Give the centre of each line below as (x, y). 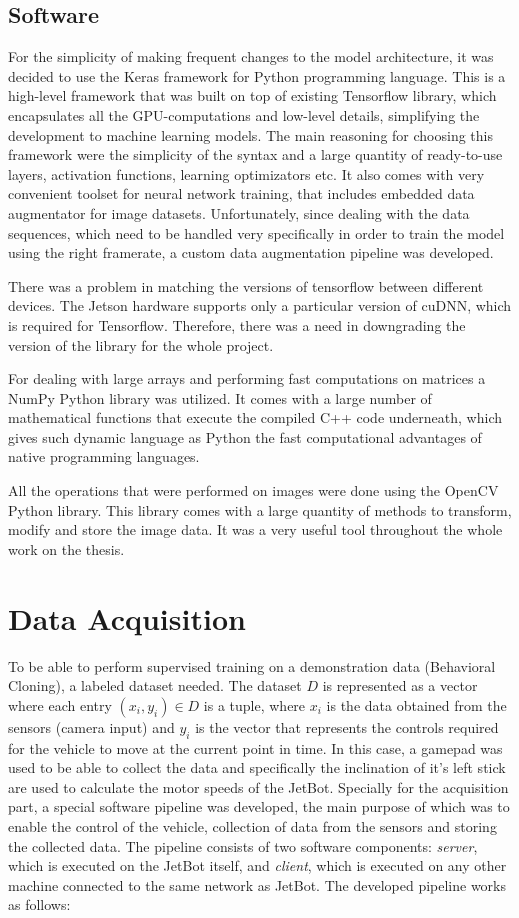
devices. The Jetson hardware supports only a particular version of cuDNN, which (260, 305)
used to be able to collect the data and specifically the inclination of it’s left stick (257, 767)
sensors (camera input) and (91, 726)
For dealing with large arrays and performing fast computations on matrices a (247, 378)
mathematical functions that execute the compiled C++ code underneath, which (255, 417)
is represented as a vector (400, 685)
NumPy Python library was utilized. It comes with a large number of (220, 397)
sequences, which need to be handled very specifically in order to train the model (256, 232)
